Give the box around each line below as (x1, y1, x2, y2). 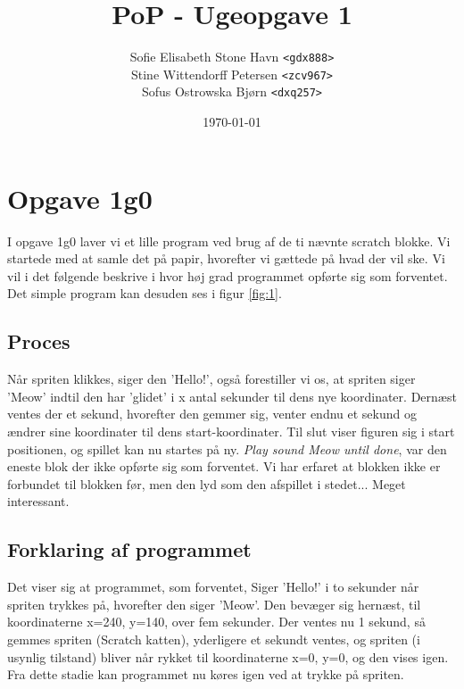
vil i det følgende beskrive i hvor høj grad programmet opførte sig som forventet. (7, 266, 448, 285)
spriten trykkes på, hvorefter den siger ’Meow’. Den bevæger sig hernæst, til (7, 594, 421, 613)
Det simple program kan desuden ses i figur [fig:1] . (7, 284, 282, 303)
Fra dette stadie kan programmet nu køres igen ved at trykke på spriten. (7, 665, 404, 684)
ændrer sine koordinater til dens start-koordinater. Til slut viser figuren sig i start (7, 421, 455, 440)
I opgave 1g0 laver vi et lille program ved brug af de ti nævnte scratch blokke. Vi (7, 231, 451, 250)
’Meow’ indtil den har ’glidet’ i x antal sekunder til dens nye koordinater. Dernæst (7, 386, 457, 405)
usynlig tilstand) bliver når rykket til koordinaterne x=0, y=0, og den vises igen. (7, 647, 449, 666)
